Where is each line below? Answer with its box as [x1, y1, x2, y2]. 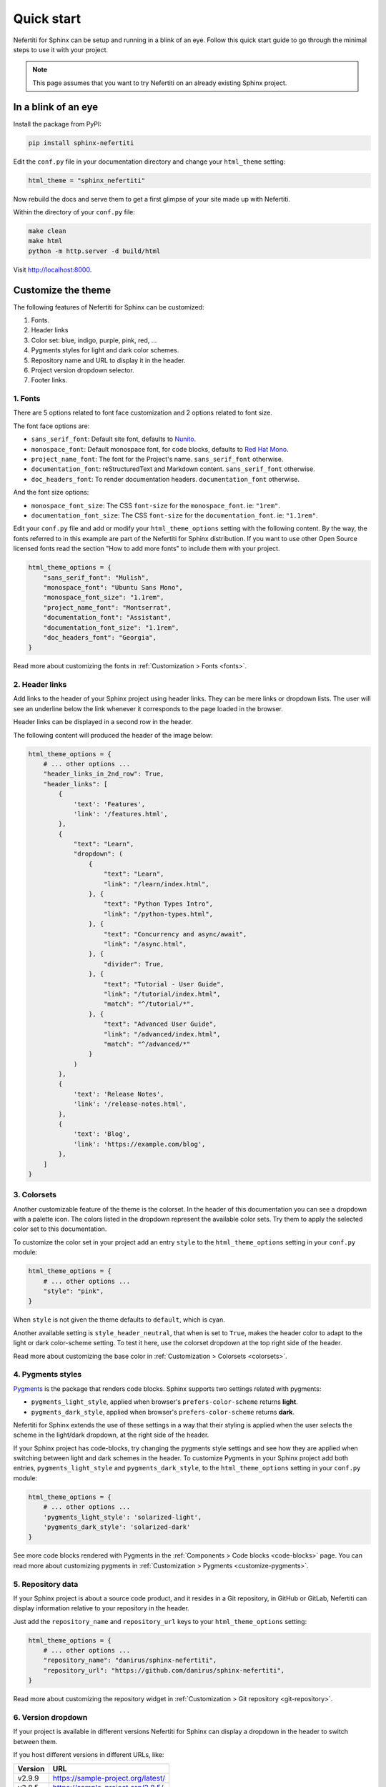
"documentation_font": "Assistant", [43, 613, 172, 622]
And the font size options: [13, 488, 89, 497]
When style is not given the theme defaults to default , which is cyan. [13, 1315, 225, 1324]
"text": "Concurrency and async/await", [104, 930, 247, 938]
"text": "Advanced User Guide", [104, 1020, 217, 1029]
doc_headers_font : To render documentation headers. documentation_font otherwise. [31, 475, 300, 483]
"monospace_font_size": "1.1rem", [43, 593, 164, 602]
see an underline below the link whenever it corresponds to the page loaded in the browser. [13, 704, 284, 713]
